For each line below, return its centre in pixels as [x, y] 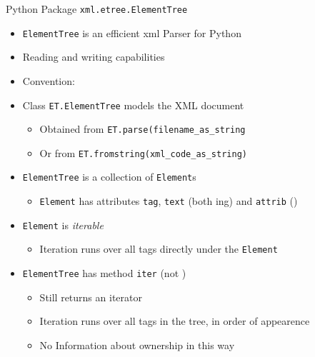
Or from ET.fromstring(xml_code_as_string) [143, 152]
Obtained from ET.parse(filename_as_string [142, 129]
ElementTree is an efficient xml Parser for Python [132, 32]
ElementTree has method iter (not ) [104, 273]
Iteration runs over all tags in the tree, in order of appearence [175, 321]
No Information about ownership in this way [137, 345]
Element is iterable [63, 225]
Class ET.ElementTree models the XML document [133, 105]
